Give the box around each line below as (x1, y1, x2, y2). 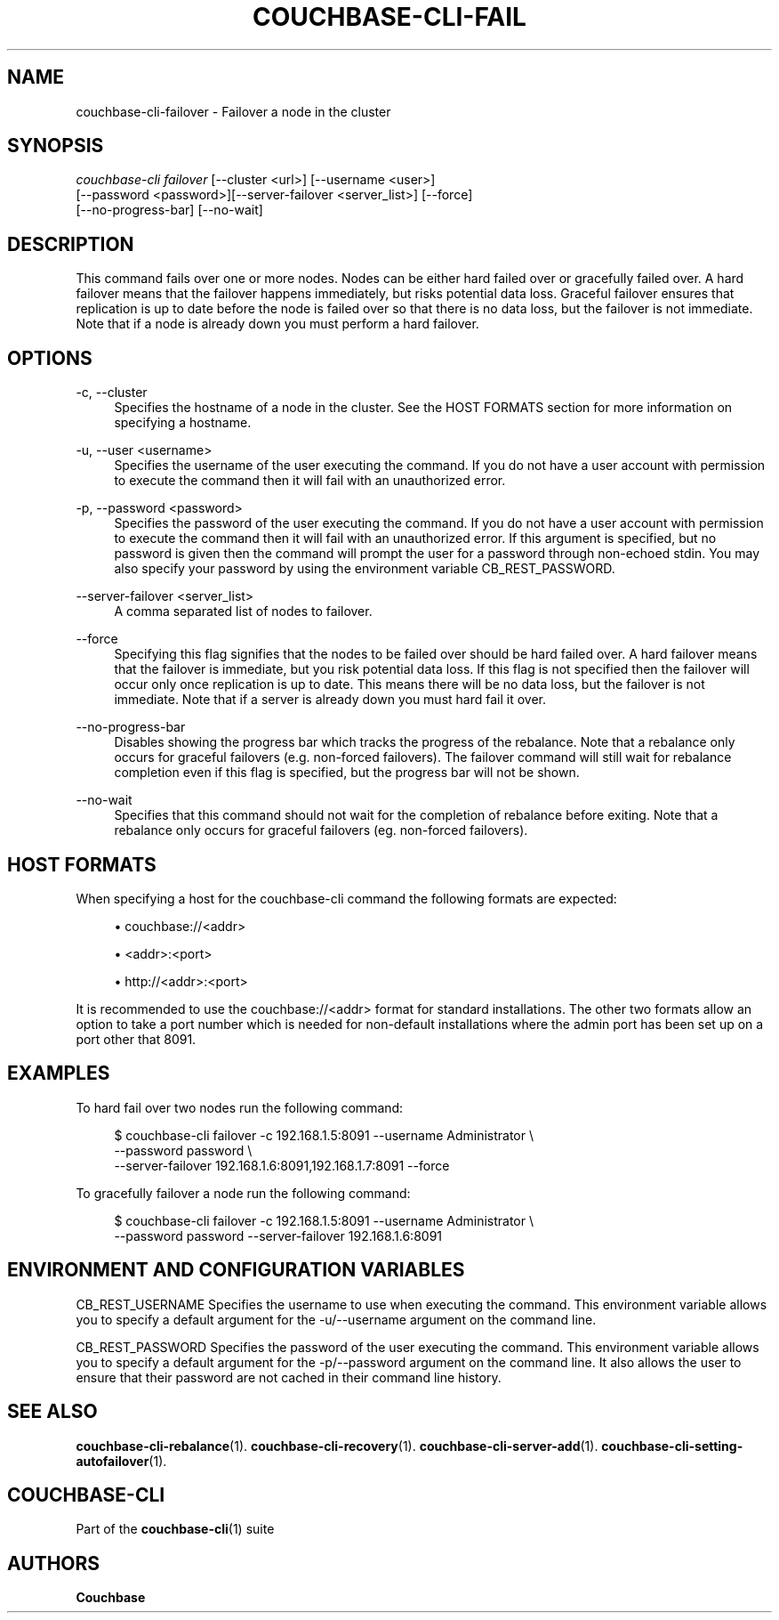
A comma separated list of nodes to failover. (114, 603, 373, 620)
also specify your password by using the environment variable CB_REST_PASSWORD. (114, 561, 615, 577)
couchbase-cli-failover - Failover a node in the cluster (76, 103, 391, 119)
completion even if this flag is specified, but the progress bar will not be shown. (114, 765, 580, 781)
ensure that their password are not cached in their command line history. (76, 1369, 502, 1385)
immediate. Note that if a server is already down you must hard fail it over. (114, 692, 547, 708)
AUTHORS (7, 1551, 100, 1575)
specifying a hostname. (114, 415, 252, 431)
